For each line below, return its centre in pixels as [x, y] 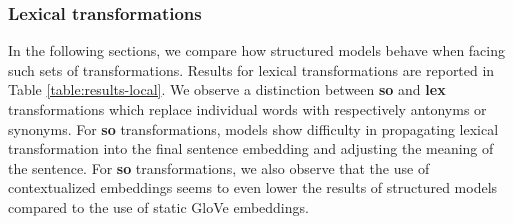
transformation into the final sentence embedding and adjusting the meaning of [251, 148]
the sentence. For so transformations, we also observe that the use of [219, 167]
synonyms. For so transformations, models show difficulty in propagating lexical [253, 128]
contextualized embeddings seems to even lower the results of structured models [253, 187]
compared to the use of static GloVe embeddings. [158, 206]
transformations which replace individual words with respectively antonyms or [247, 109]
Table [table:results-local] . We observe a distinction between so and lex [227, 89]
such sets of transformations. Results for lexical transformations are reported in [251, 69]
